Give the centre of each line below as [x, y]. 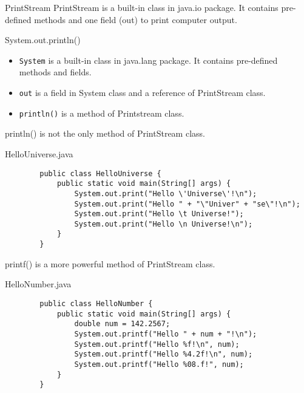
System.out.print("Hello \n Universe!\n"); [164, 224]
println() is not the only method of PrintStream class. [105, 133]
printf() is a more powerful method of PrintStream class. [110, 263]
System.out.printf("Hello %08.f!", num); [159, 364]
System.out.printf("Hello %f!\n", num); [157, 344]
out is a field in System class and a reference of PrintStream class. [142, 93]
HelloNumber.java [38, 284]
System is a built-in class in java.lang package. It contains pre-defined [148, 60]
